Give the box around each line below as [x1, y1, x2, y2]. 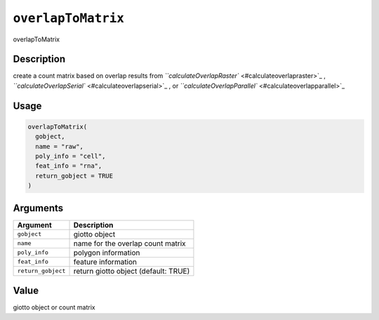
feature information [73, 257, 137, 267]
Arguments [13, 202, 64, 214]
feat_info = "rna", [35, 162, 102, 170]
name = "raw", [35, 142, 84, 150]
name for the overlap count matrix [73, 239, 186, 248]
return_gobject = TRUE [35, 172, 114, 180]
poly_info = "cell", [35, 152, 106, 161]
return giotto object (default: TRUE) [73, 266, 190, 276]
